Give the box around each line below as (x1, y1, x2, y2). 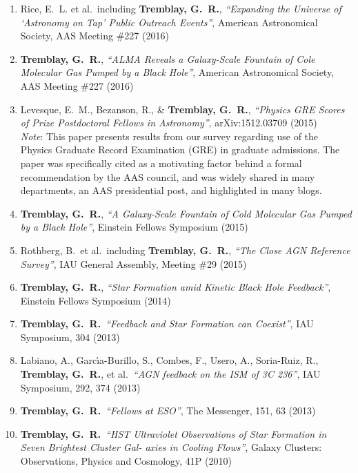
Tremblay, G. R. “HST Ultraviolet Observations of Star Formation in (20, 426, 327, 441)
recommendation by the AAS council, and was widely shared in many (20, 169, 315, 184)
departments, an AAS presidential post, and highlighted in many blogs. (20, 183, 322, 197)
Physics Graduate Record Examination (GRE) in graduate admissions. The (20, 142, 340, 157)
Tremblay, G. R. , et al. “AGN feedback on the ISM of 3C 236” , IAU (20, 367, 321, 381)
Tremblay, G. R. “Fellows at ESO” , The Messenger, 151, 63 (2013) (20, 403, 316, 418)
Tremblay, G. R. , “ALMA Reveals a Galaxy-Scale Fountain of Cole (20, 51, 315, 66)
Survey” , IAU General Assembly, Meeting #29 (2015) (20, 256, 247, 271)
